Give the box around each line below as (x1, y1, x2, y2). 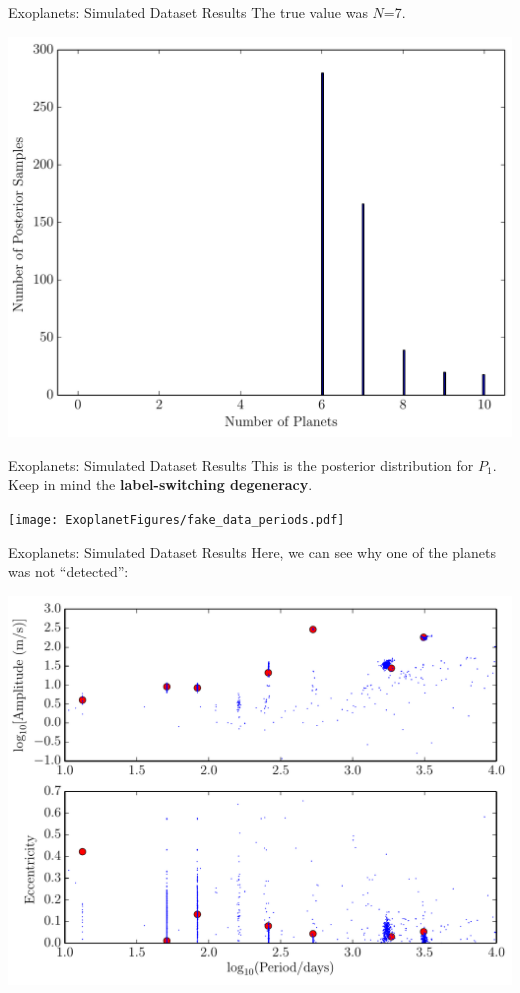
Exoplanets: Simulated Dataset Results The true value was (8, 2, 368, 22)
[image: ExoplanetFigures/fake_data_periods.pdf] (8, 513, 345, 528)
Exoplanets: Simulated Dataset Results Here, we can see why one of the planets (8, 541, 496, 562)
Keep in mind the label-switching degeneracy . (8, 474, 313, 495)
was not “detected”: (8, 561, 129, 582)
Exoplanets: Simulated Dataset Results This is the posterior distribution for (8, 454, 474, 475)
